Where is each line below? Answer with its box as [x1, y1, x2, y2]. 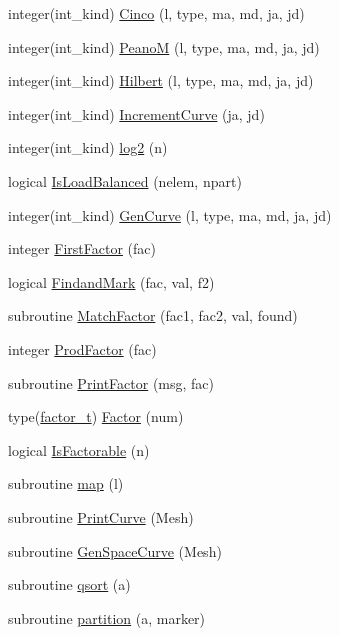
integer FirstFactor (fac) [8, 238, 156, 259]
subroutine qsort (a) [8, 574, 131, 595]
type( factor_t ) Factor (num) [8, 406, 184, 427]
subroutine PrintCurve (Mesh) [8, 506, 194, 527]
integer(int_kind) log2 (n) [8, 137, 168, 158]
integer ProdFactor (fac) [8, 338, 157, 359]
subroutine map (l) [8, 473, 124, 494]
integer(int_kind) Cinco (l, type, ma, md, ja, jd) [8, 3, 305, 23]
